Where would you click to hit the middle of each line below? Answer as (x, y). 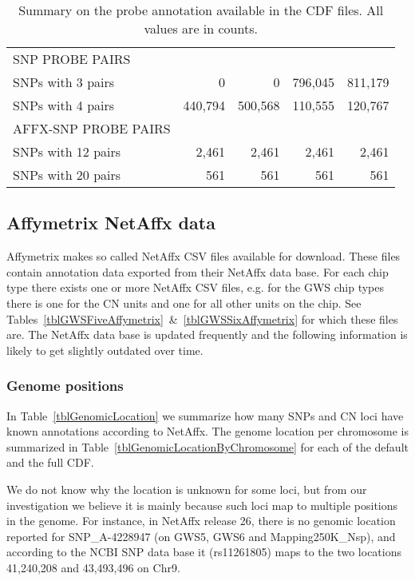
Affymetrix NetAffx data (111, 223)
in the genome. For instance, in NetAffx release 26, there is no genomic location (201, 521)
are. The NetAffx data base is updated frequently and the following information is (207, 334)
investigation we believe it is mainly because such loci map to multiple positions (202, 505)
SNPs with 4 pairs (64, 105)
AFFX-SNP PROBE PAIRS (92, 128)
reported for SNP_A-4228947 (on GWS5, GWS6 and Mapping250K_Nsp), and (201, 536)
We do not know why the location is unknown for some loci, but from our (187, 489)
